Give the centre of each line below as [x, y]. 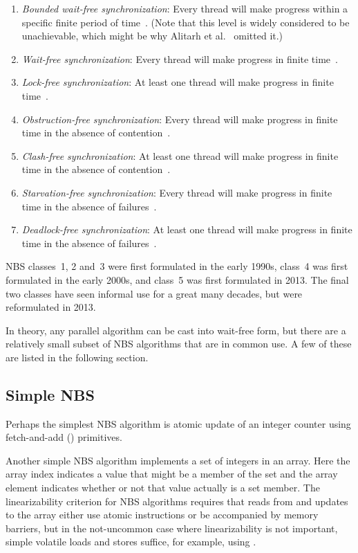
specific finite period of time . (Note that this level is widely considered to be [186, 22]
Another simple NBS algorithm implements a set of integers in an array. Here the [178, 460]
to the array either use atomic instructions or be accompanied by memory [162, 515]
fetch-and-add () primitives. [64, 437]
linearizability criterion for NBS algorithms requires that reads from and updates [177, 501]
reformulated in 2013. [51, 307]
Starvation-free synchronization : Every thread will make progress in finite [177, 192]
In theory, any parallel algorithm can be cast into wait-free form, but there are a [176, 330]
